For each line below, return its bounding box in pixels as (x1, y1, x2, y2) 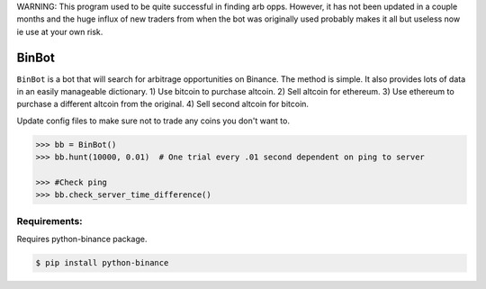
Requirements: (16, 214, 83, 227)
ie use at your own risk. (16, 26, 103, 37)
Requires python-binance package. (16, 234, 148, 245)
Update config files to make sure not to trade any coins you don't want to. (16, 115, 290, 126)
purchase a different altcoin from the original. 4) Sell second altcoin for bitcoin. (16, 99, 310, 110)
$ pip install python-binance (35, 257, 169, 268)
